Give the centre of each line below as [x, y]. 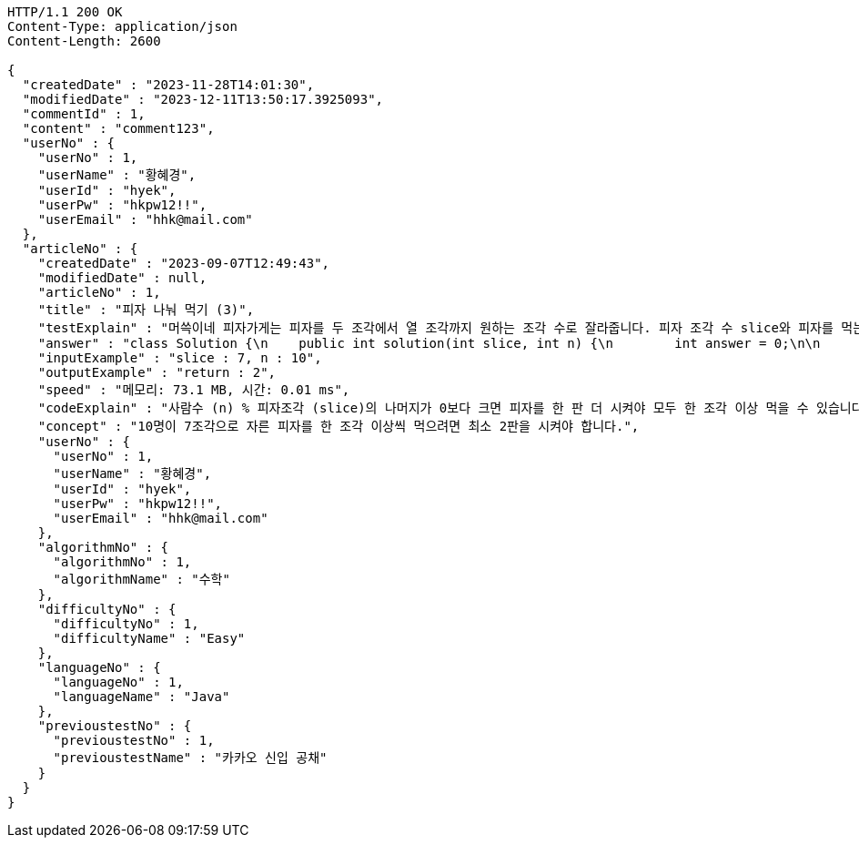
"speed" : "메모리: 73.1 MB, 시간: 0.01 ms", [194, 390]
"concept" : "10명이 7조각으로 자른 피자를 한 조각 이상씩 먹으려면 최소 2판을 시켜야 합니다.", [339, 426]
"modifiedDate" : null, [122, 278]
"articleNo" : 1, [99, 292]
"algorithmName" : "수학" [141, 579]
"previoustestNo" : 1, [134, 740]
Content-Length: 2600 [84, 41]
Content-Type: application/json [122, 26]
